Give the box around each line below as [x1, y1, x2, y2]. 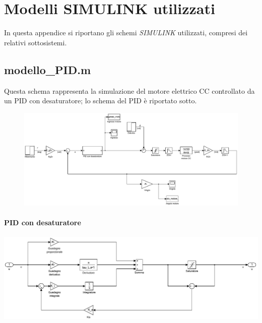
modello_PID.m [4, 61, 91, 77]
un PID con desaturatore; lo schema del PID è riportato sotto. [4, 95, 197, 106]
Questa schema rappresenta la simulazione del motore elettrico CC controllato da [4, 85, 255, 96]
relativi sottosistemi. [4, 37, 67, 47]
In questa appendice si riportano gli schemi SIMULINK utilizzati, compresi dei [4, 27, 248, 38]
